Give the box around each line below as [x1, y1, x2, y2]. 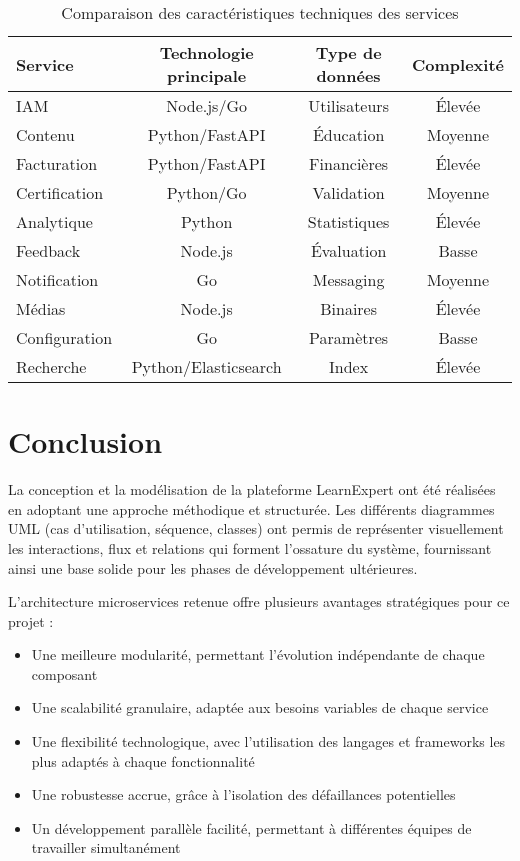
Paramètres [309, 326, 389, 349]
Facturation [16, 152, 98, 175]
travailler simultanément [31, 837, 181, 858]
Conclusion [8, 421, 163, 462]
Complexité [412, 52, 504, 76]
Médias [16, 297, 66, 320]
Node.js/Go [166, 94, 247, 117]
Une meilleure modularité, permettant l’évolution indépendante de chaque [31, 644, 485, 665]
